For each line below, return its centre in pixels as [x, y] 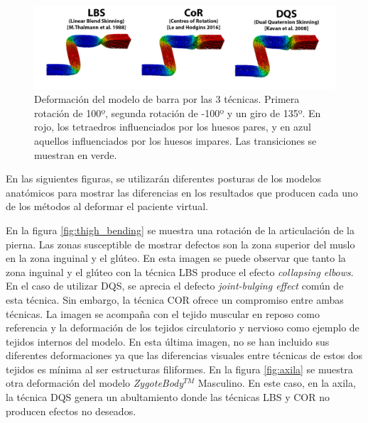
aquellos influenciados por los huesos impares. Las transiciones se [175, 140]
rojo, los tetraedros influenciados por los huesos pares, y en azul [173, 127]
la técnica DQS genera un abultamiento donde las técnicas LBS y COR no [168, 397]
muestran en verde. [76, 154]
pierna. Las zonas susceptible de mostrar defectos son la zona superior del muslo [180, 244]
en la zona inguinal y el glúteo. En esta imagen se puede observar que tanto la [176, 258]
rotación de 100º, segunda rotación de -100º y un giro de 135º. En [178, 112]
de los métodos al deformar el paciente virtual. [107, 206]
